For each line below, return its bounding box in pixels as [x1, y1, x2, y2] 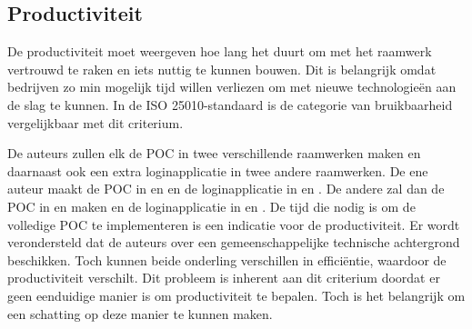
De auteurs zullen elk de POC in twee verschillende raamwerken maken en [7, 144, 421, 163]
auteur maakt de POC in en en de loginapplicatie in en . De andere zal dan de [7, 179, 445, 198]
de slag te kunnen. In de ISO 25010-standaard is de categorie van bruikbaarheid [7, 95, 453, 114]
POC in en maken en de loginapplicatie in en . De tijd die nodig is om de [7, 196, 416, 215]
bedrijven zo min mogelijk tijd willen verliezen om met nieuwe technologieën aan [7, 77, 457, 96]
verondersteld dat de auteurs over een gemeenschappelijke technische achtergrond [7, 233, 460, 252]
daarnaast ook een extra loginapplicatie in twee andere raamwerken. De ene [7, 161, 428, 180]
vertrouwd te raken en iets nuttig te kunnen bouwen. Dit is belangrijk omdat [7, 59, 437, 78]
